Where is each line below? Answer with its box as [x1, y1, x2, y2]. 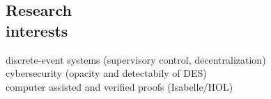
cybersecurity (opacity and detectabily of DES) [6, 66, 207, 80]
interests [6, 19, 68, 41]
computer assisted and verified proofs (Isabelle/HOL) [6, 79, 233, 93]
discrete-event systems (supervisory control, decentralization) [6, 52, 266, 66]
